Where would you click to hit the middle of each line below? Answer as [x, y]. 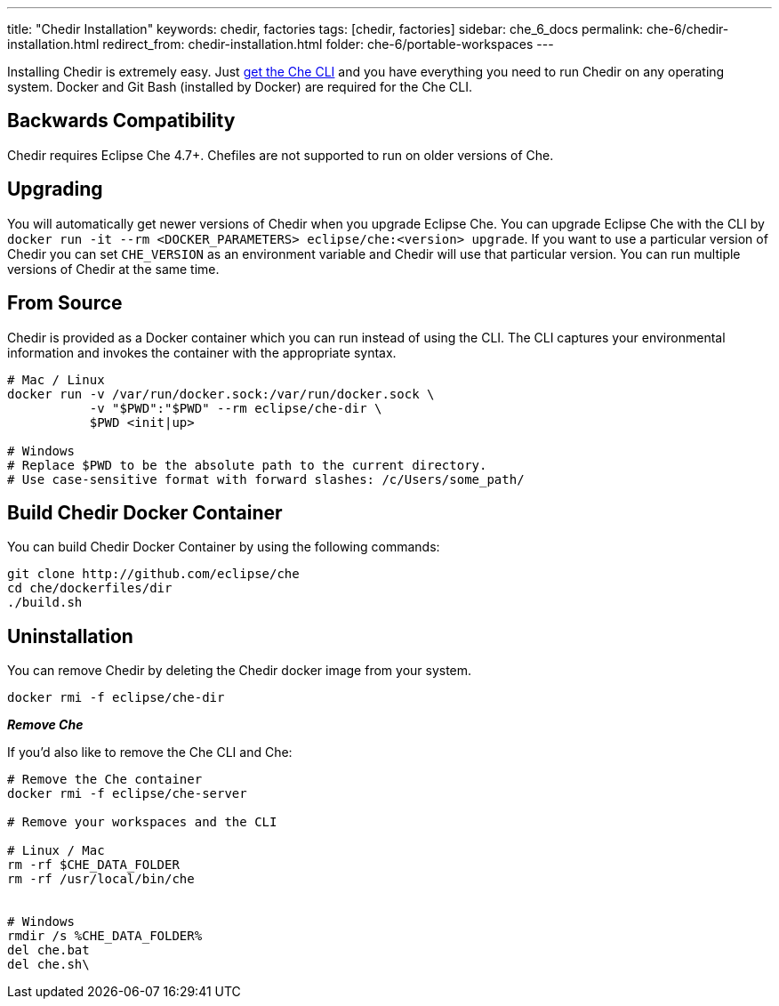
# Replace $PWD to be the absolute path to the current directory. [247, 465]
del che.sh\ [48, 965]
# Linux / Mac [56, 851]
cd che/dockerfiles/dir [90, 588]
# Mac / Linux [56, 379]
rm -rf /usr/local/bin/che [101, 879]
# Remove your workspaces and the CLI [142, 822]
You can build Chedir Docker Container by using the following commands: [224, 547]
